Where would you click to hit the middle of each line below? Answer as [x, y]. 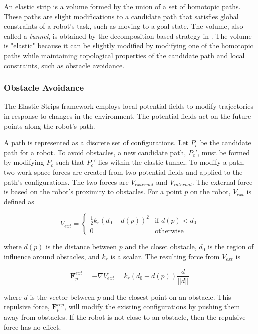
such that [70, 162]
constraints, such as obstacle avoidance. [64, 65]
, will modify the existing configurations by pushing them [152, 307]
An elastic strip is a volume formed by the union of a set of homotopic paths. [122, 6]
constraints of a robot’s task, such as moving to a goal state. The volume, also [124, 26]
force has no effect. [33, 327]
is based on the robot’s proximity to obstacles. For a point [93, 192]
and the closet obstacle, [161, 247]
